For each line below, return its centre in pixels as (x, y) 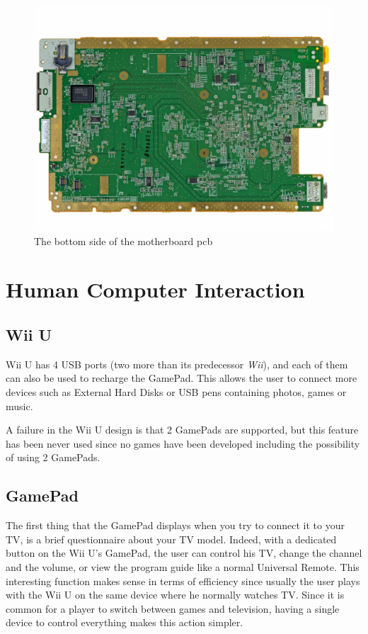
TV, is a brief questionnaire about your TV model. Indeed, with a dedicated (171, 539)
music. (19, 406)
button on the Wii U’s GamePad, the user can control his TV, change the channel (184, 553)
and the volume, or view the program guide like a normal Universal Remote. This (183, 566)
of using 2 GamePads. (53, 457)
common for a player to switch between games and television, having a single (173, 608)
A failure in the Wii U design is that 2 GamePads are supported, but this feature (182, 430)
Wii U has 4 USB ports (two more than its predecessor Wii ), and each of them (177, 364)
